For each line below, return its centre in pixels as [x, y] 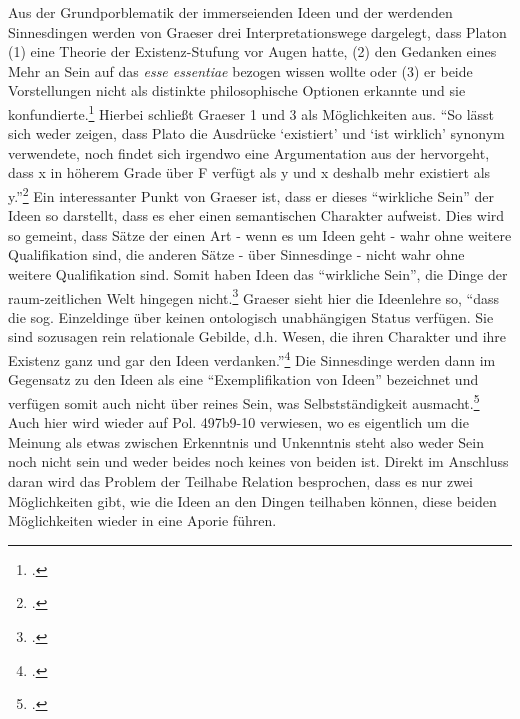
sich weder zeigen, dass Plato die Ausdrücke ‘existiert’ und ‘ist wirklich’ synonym [256, 133]
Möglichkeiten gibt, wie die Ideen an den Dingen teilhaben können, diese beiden [252, 500]
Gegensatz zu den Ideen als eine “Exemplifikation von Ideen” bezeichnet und [243, 379]
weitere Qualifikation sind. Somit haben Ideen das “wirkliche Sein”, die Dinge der [258, 274]
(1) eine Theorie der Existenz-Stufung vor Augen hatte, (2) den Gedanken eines [252, 51]
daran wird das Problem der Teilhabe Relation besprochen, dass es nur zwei [240, 480]
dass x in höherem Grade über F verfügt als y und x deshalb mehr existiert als [249, 172]
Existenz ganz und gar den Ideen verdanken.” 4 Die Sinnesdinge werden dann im [252, 358]
